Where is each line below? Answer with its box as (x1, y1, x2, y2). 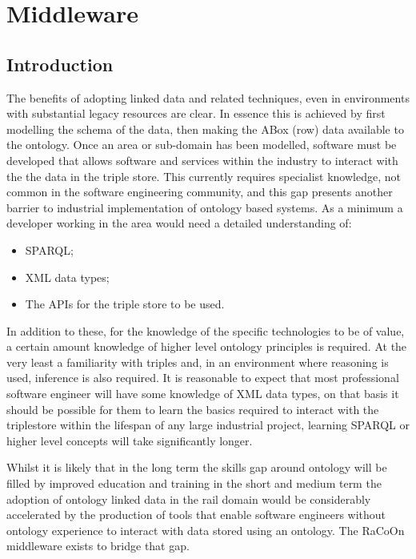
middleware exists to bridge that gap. (6, 537, 190, 554)
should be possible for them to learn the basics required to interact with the (6, 400, 379, 417)
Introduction (6, 51, 114, 76)
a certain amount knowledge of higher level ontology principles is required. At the (6, 338, 407, 355)
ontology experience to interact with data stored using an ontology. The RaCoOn (6, 521, 405, 538)
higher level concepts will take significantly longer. (6, 432, 253, 448)
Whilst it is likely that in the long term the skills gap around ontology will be (6, 459, 387, 476)
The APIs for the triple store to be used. (25, 296, 225, 312)
